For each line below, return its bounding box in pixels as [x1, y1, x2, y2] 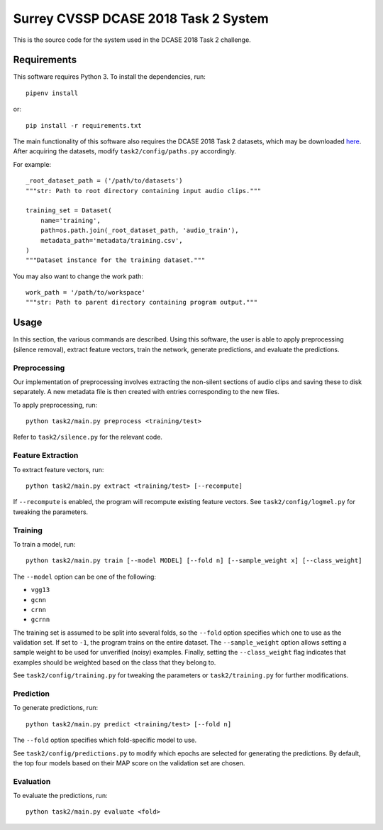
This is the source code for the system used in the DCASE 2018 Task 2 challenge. [13, 36, 251, 44]
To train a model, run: [13, 540, 76, 548]
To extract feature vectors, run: [13, 465, 104, 474]
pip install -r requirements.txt [26, 121, 142, 129]
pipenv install [26, 89, 79, 97]
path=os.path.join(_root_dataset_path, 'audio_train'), [40, 226, 239, 234]
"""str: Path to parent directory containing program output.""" [26, 298, 258, 307]
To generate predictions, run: [13, 704, 99, 712]
